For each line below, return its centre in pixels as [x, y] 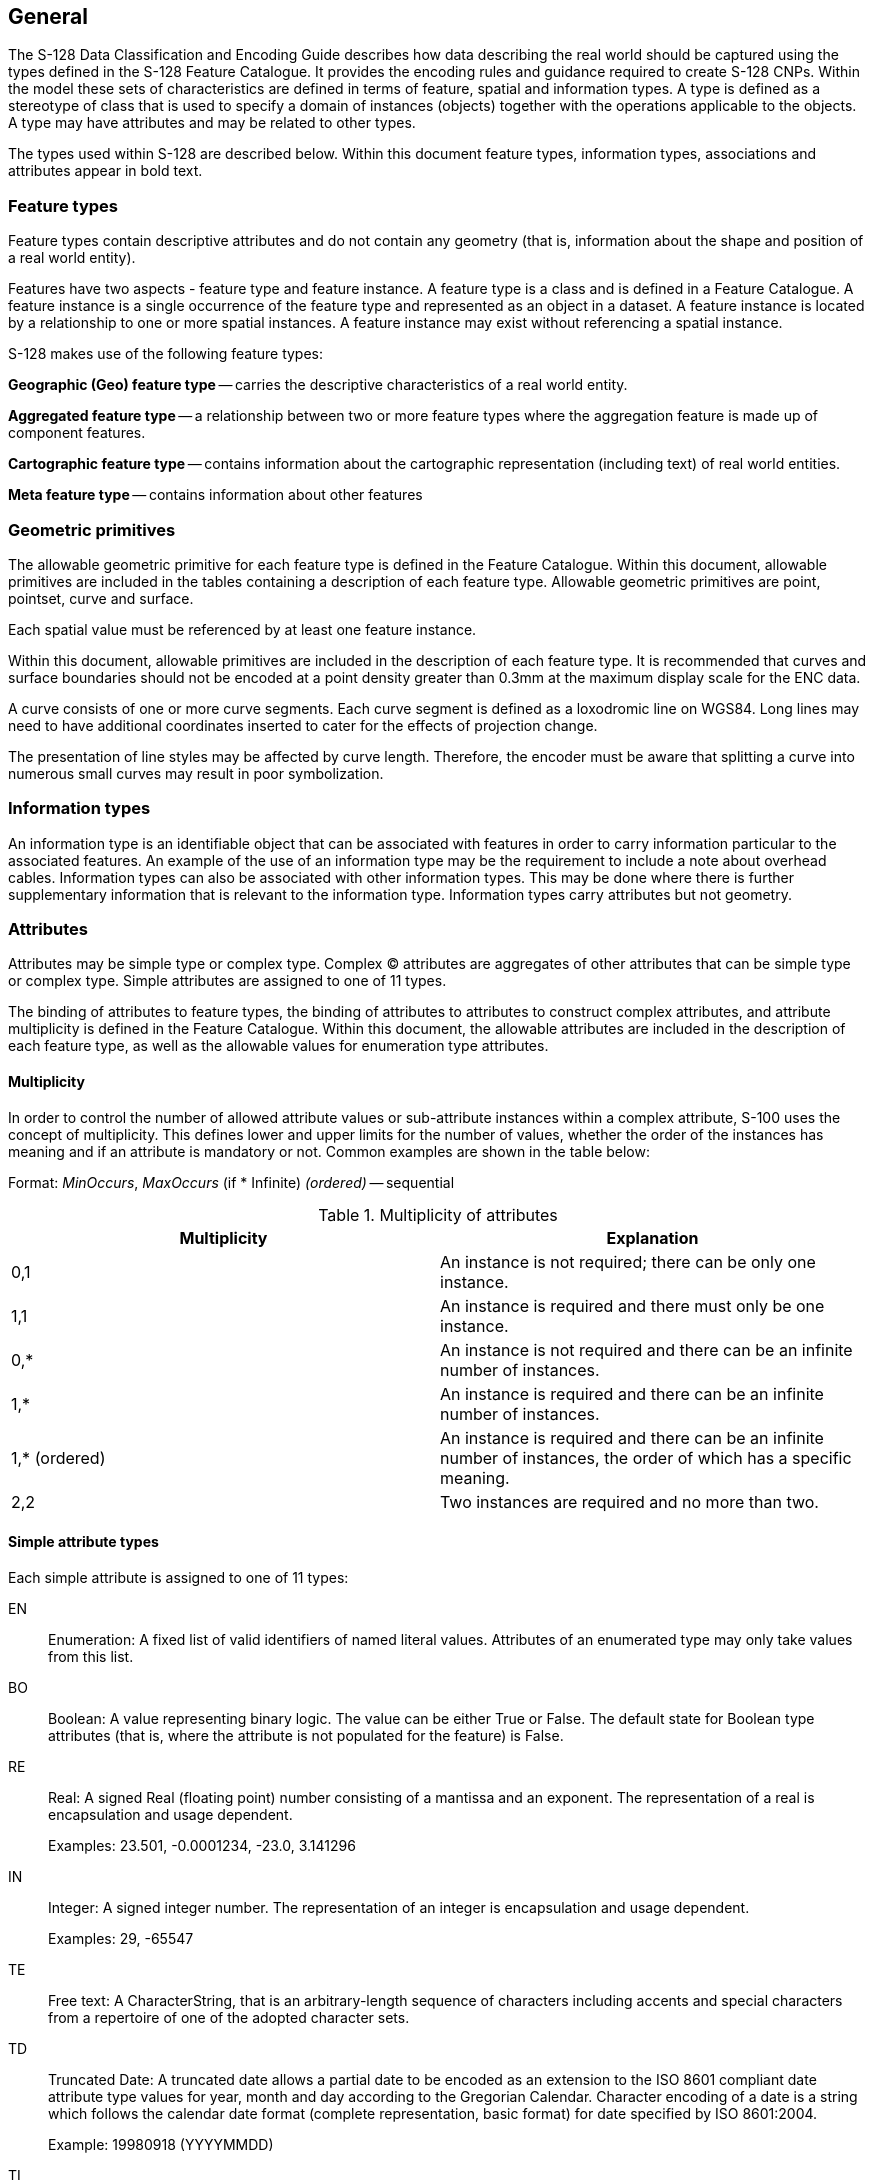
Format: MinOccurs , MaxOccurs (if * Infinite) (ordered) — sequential [231, 1182]
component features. [77, 433]
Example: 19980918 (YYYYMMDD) [161, 2144]
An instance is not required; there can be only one [628, 1261]
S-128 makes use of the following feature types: [166, 354]
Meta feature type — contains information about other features [215, 495]
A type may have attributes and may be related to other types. [212, 123]
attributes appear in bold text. [105, 171]
